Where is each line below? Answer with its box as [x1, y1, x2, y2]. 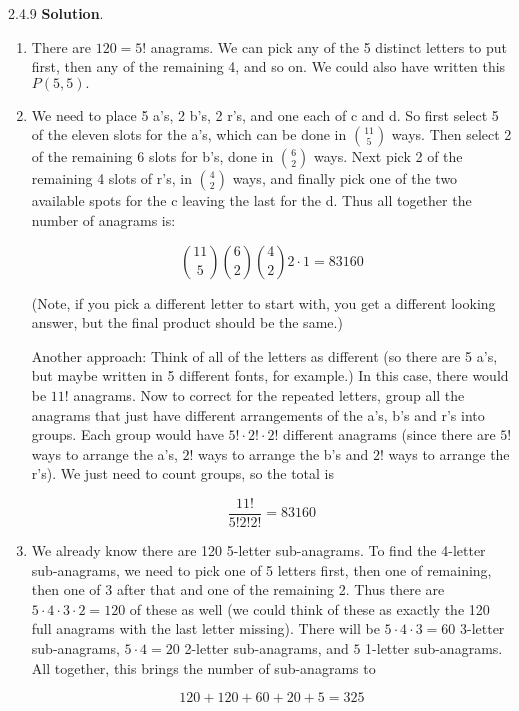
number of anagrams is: [31, 209, 176, 230]
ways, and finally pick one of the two [232, 168, 458, 189]
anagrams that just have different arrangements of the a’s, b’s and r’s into [31, 404, 485, 425]
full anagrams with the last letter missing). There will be [31, 618, 380, 639]
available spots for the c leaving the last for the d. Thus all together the [31, 190, 472, 211]
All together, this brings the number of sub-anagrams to [31, 657, 376, 678]
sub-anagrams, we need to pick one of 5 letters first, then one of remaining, [31, 559, 492, 580]
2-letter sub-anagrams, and [184, 637, 349, 658]
